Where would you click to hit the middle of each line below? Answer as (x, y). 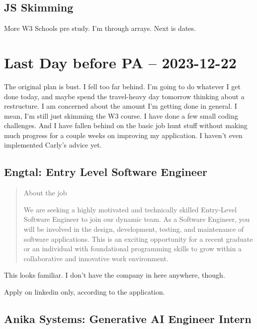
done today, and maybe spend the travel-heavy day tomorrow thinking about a (124, 96)
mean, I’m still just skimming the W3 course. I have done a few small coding (121, 115)
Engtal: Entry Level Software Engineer (106, 172)
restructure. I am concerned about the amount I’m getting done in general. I (121, 106)
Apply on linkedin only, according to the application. (85, 292)
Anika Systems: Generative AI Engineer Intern (128, 319)
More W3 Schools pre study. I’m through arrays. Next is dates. (100, 28)
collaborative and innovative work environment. (96, 258)
